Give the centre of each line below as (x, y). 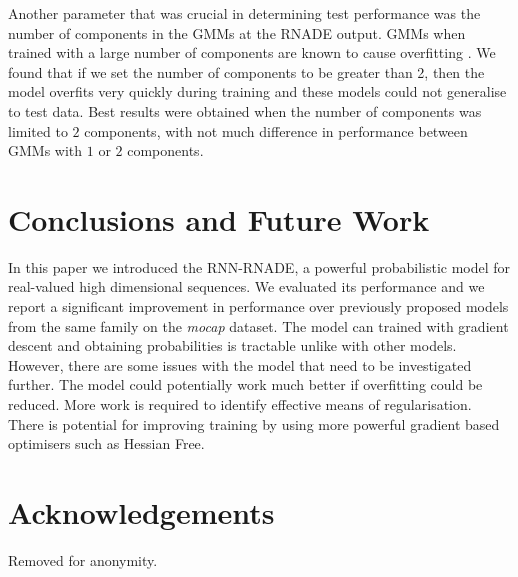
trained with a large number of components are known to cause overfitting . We (252, 52)
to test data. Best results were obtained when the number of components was (245, 110)
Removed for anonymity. (83, 559)
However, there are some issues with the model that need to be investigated (240, 364)
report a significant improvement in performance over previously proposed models (258, 306)
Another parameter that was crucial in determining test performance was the (244, 13)
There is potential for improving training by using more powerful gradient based (254, 423)
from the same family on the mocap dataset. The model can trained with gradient (258, 325)
